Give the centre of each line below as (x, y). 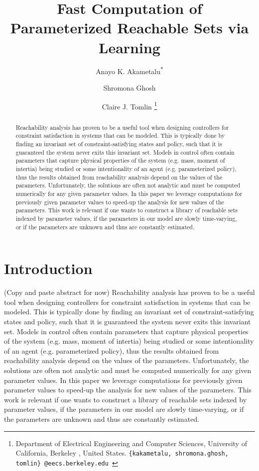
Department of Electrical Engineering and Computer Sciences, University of (131, 443)
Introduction (48, 268)
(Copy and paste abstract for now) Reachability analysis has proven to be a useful (129, 292)
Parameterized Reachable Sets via (129, 28)
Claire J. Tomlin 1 (129, 105)
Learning (129, 47)
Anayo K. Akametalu (128, 71)
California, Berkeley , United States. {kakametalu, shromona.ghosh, (122, 453)
